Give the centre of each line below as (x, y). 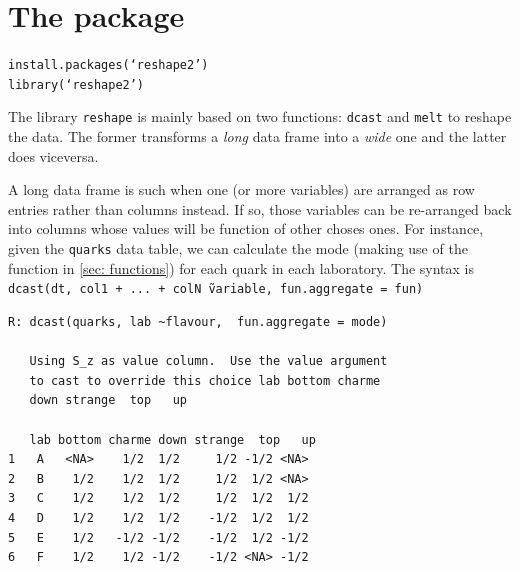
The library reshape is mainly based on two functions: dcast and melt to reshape (260, 116)
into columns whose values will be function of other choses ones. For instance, (246, 228)
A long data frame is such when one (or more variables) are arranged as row (241, 189)
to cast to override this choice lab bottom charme (205, 380)
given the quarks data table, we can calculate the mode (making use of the (238, 248)
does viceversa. (53, 155)
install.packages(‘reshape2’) (108, 65)
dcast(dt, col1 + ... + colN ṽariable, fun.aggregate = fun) (216, 289)
